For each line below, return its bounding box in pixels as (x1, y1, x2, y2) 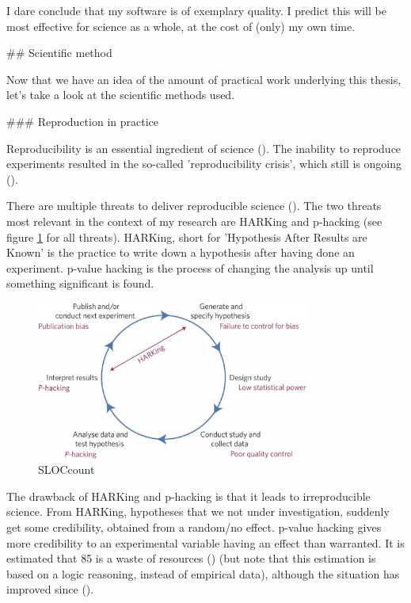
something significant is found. (6, 275, 154, 292)
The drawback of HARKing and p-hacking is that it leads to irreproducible (6, 487, 371, 504)
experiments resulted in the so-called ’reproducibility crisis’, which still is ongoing (6, 155, 401, 172)
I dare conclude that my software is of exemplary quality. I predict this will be (6, 2, 386, 18)
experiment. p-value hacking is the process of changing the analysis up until (6, 259, 374, 276)
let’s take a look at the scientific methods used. (6, 86, 235, 103)
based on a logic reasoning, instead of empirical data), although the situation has (6, 565, 400, 582)
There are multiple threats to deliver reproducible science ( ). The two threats (6, 197, 382, 214)
